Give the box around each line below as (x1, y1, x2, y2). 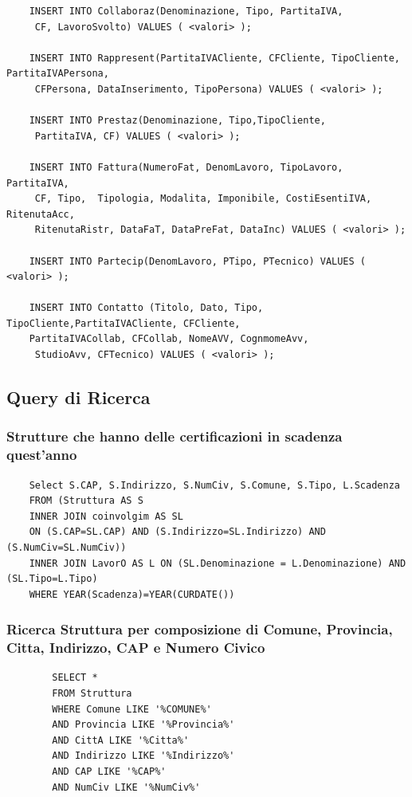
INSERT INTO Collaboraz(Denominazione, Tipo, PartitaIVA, (29, 6, 343, 17)
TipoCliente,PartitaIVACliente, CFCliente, (6, 317, 241, 329)
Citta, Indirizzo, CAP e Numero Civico (6, 638, 265, 658)
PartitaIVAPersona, (6, 68, 109, 80)
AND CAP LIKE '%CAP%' (52, 766, 167, 778)
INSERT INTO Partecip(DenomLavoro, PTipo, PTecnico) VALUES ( (29, 255, 367, 267)
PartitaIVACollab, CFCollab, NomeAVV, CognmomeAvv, (29, 333, 309, 345)
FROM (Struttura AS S (29, 495, 143, 507)
